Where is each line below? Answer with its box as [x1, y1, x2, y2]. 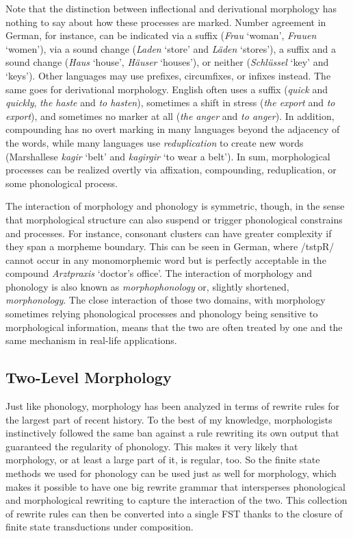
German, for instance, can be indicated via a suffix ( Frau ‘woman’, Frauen [5, 28, 317, 42]
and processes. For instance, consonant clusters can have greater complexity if [5, 225, 332, 240]
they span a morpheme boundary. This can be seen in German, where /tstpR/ [5, 239, 335, 254]
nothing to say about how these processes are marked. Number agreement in [5, 14, 326, 29]
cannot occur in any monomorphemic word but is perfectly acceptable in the [5, 252, 326, 267]
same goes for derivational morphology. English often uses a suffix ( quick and [5, 82, 328, 96]
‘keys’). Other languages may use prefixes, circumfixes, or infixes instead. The [5, 68, 331, 82]
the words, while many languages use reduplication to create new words [5, 135, 304, 149]
